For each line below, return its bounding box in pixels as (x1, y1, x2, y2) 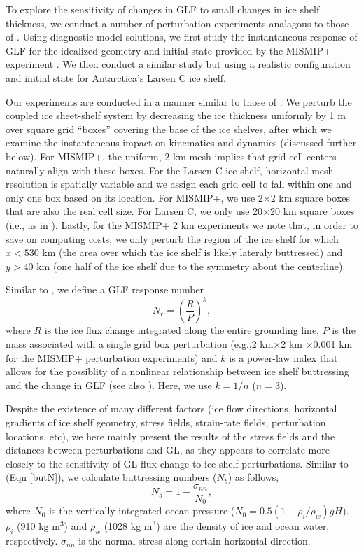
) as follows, (227, 470, 279, 484)
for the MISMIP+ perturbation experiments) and (6, 350, 218, 365)
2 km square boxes (270, 190, 351, 204)
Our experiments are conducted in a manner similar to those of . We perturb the (6, 94, 352, 108)
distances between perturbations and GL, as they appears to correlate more (6, 442, 330, 457)
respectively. (6, 533, 58, 548)
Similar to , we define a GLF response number (6, 282, 204, 297)
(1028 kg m (104, 519, 153, 533)
